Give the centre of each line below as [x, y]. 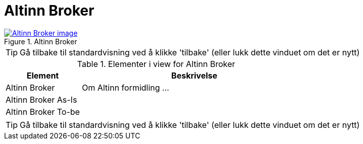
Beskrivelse [194, 75]
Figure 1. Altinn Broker [41, 41]
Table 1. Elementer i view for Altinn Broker [156, 64]
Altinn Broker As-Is [41, 99]
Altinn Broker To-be [43, 112]
